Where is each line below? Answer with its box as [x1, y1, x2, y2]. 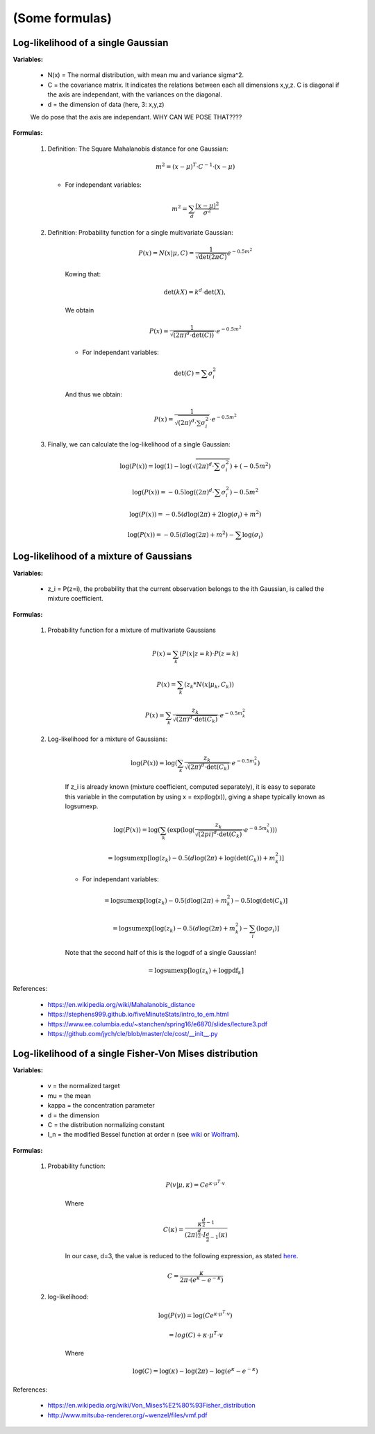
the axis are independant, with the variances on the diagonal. [47, 90, 222, 99]
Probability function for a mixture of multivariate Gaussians [47, 626, 217, 635]
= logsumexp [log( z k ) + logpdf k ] [148, 966, 244, 976]
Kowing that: [65, 269, 101, 278]
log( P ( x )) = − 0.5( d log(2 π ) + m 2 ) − [127, 529, 235, 538]
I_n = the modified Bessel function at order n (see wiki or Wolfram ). [47, 1131, 240, 1139]
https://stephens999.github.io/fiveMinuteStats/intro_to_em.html [47, 1010, 229, 1019]
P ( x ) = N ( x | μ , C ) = [138, 249, 194, 257]
